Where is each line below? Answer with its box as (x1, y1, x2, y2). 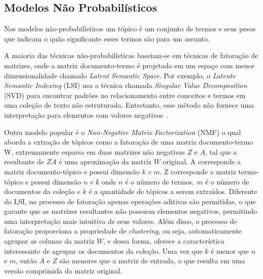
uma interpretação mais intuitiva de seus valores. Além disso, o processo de (4, 215, 237, 226)
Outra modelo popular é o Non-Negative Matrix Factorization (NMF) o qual (4, 126, 241, 137)
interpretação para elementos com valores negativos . (4, 109, 169, 120)
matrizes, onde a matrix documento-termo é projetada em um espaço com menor (4, 60, 255, 70)
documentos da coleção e (4, 186, 80, 197)
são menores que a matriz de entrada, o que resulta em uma (59, 255, 245, 266)
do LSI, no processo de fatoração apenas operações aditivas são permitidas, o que (4, 196, 256, 206)
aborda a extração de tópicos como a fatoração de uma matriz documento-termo (4, 136, 253, 147)
